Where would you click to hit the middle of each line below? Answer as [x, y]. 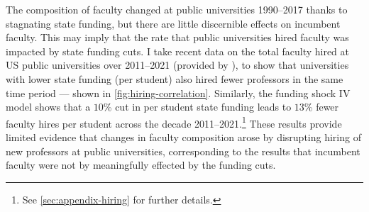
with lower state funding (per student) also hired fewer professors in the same [175, 78]
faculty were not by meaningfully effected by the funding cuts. [141, 165]
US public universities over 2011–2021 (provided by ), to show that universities [177, 65]
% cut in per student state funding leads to [197, 107]
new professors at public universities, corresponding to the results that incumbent [183, 151]
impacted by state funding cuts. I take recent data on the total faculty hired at [178, 51]
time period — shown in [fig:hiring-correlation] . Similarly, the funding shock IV [178, 93]
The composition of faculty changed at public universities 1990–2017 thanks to [177, 9]
